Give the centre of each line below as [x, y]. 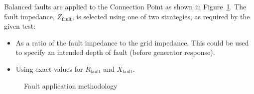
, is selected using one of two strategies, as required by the [161, 16]
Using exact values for [49, 69]
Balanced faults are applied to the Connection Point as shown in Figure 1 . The [125, 6]
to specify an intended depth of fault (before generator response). [115, 52]
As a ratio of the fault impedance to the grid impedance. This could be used [132, 42]
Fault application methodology [71, 85]
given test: [20, 26]
